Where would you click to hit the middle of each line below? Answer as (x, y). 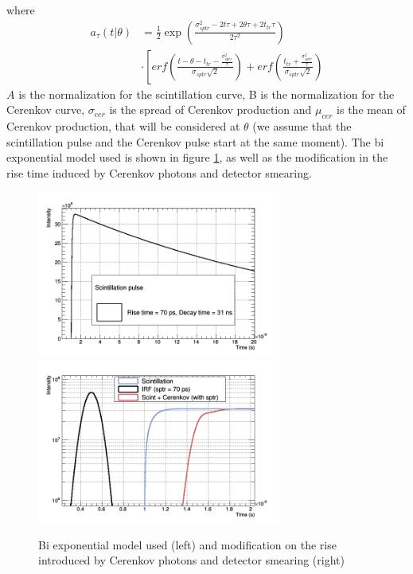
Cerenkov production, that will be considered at (123, 126)
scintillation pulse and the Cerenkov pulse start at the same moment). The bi (195, 141)
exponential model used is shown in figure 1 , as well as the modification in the (197, 157)
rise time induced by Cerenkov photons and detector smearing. (159, 172)
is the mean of (371, 109)
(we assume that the (302, 126)
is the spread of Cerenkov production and (210, 109)
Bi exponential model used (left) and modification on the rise (187, 544)
